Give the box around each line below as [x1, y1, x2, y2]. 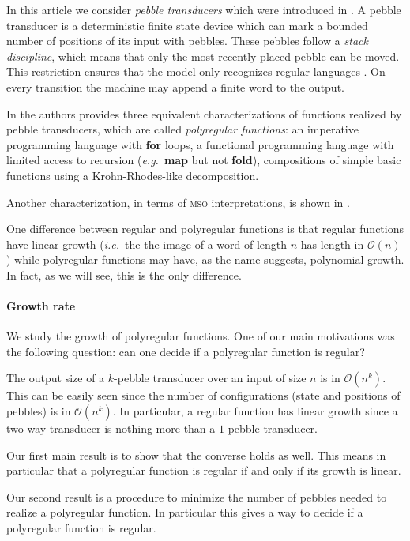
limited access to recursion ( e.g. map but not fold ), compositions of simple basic [6, 152, 401, 168]
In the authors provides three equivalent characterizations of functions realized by [6, 105, 402, 122]
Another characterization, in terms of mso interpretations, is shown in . [6, 193, 350, 210]
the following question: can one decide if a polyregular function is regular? [6, 343, 365, 359]
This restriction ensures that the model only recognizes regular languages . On [6, 63, 386, 80]
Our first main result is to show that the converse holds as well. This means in [6, 446, 386, 463]
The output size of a [6, 370, 105, 386]
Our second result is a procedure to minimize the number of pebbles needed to [6, 488, 387, 505]
